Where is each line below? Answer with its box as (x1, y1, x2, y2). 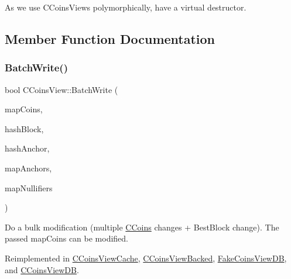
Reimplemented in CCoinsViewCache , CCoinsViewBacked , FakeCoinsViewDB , (5, 252, 287, 264)
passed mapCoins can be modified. (5, 232, 129, 244)
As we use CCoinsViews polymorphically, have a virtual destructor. (5, 1, 247, 13)
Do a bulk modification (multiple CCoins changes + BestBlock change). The (5, 221, 279, 233)
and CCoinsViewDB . (5, 263, 79, 275)
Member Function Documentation (5, 29, 215, 47)
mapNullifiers (5, 181, 53, 194)
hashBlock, (5, 122, 44, 135)
